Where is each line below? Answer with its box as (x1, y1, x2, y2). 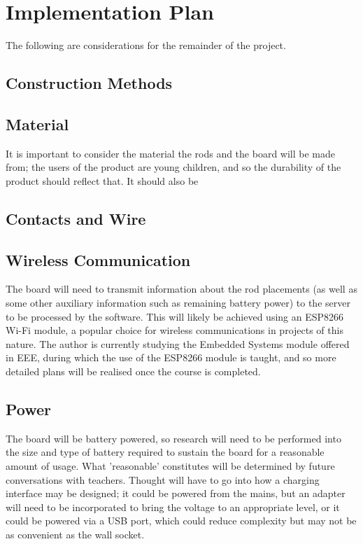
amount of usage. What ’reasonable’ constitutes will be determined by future (6, 459, 335, 473)
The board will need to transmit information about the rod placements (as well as (6, 281, 357, 296)
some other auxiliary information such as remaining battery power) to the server (6, 295, 350, 310)
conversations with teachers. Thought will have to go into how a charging (6, 472, 320, 487)
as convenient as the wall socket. (6, 526, 145, 541)
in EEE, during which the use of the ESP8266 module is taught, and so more (6, 350, 336, 365)
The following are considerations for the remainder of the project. (6, 38, 286, 53)
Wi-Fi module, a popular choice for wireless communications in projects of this (6, 323, 343, 337)
